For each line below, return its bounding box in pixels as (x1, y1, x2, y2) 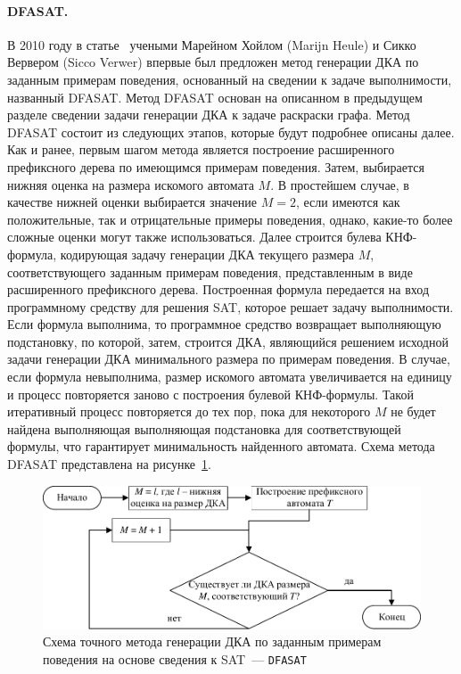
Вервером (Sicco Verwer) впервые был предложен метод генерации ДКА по (7, 53, 419, 71)
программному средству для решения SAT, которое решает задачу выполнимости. (7, 297, 454, 316)
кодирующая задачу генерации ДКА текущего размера (60, 244, 355, 263)
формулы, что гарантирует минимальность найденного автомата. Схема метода (7, 437, 435, 456)
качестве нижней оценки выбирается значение (7, 193, 258, 211)
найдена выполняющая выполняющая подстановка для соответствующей (7, 419, 401, 438)
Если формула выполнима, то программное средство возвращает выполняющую (7, 315, 441, 333)
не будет (391, 402, 436, 421)
